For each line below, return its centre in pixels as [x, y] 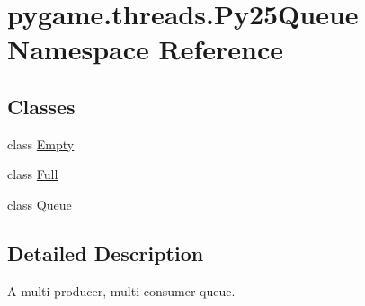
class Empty [41, 144]
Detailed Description [106, 252]
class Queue [40, 204]
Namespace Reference [145, 49]
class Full [33, 174]
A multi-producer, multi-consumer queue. [121, 290]
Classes [41, 106]
